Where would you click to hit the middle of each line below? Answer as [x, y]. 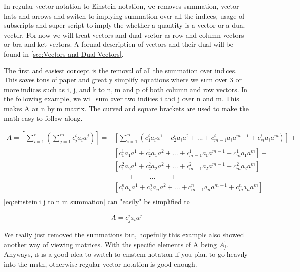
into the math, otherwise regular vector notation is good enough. [101, 264]
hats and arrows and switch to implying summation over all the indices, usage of [124, 15]
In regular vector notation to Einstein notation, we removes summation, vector [122, 6]
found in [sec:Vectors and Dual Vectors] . [64, 53]
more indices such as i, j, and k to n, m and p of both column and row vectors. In [126, 89]
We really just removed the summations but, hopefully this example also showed [124, 235]
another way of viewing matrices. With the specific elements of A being [110, 244]
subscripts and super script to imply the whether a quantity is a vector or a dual [124, 25]
